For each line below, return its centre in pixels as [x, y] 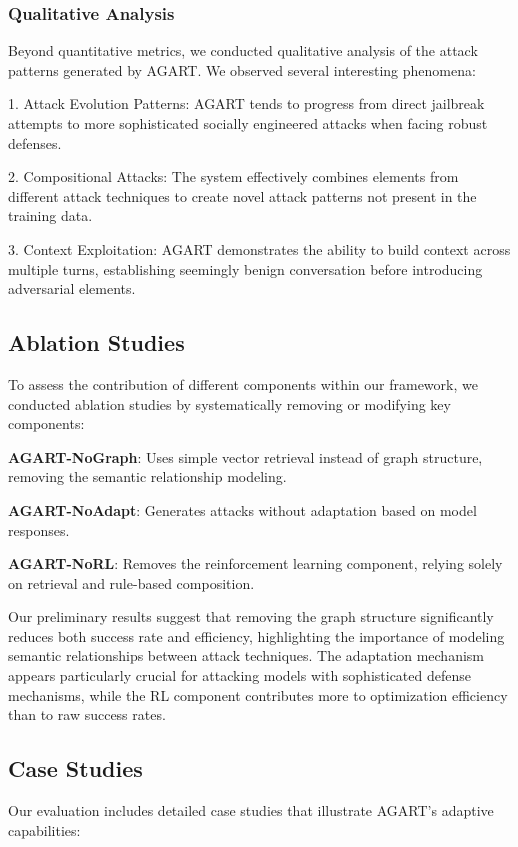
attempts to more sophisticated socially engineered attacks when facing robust [248, 123]
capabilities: [44, 829]
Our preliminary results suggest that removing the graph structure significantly [251, 616]
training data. [50, 215]
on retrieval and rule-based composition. [131, 582]
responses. [39, 529]
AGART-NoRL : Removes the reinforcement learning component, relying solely [255, 563]
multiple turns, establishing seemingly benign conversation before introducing [245, 268]
